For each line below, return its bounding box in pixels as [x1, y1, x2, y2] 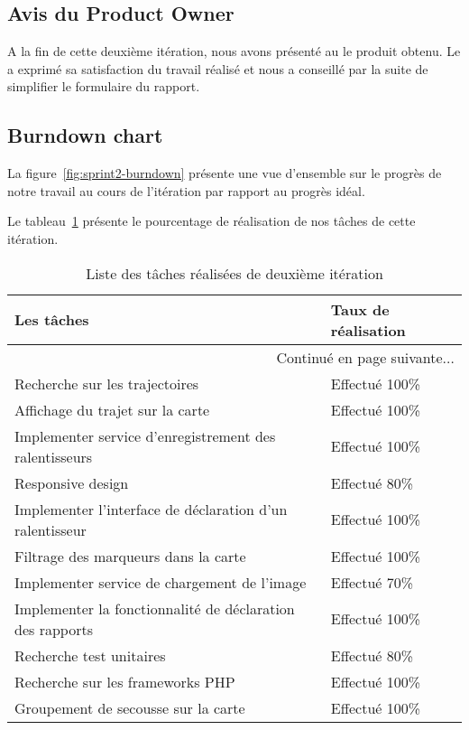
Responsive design [14, 472, 129, 493]
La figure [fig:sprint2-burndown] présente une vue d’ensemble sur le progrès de [7, 164, 442, 182]
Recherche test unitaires [14, 644, 166, 666]
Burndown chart [7, 121, 163, 149]
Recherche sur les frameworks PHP [14, 670, 235, 692]
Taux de [330, 298, 390, 320]
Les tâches [14, 309, 89, 331]
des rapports [14, 618, 93, 640]
